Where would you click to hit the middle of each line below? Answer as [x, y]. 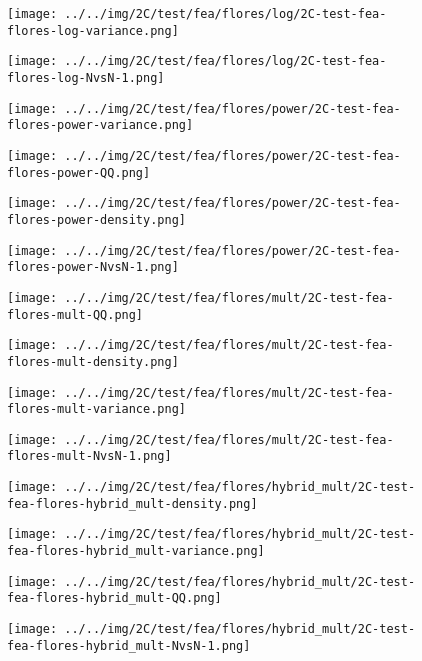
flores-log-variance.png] [93, 30]
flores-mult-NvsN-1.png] [89, 456]
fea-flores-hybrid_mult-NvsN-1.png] [129, 645]
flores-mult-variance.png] [96, 409]
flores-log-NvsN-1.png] [86, 77]
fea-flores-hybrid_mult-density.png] [132, 503]
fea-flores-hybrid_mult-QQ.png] [114, 598]
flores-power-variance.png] [100, 125]
